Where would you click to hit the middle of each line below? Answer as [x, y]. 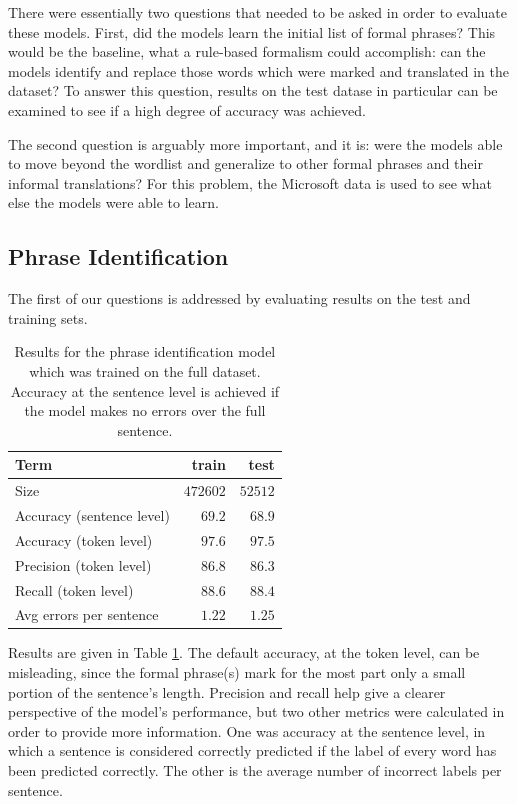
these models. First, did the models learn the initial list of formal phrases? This [252, 31]
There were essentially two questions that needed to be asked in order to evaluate [258, 12]
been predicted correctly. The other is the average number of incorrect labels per [255, 770]
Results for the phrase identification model [145, 351]
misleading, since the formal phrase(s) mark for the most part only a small [237, 672]
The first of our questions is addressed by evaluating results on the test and [239, 298]
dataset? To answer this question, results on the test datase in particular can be [253, 90]
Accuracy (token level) [84, 539]
